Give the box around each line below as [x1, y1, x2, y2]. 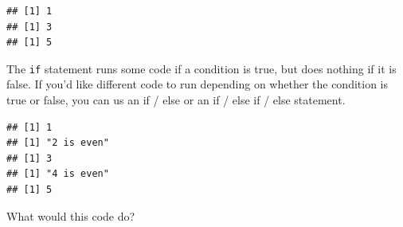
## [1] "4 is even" [6, 168, 109, 180]
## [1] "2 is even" [6, 137, 109, 149]
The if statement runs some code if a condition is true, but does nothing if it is [6, 60, 397, 76]
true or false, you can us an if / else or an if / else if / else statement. [6, 92, 346, 108]
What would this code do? [6, 207, 135, 224]
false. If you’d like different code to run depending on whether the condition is [6, 76, 389, 92]
